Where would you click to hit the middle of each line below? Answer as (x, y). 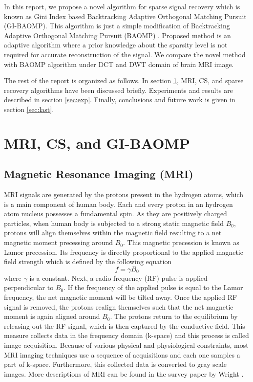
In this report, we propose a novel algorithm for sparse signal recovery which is (122, 6)
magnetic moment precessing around (59, 242)
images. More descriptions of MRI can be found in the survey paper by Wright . (124, 373)
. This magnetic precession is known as (181, 242)
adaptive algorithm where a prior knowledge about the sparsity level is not (116, 45)
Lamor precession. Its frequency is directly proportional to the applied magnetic (124, 252)
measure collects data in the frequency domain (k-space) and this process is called (126, 335)
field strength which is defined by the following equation (88, 261)
